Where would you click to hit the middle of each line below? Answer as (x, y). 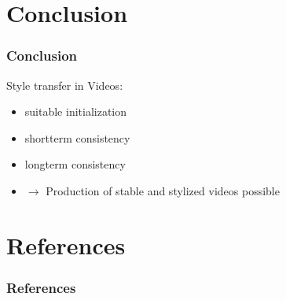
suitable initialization (76, 111)
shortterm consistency (77, 137)
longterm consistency (75, 164)
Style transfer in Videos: (65, 85)
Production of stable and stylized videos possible (163, 190)
